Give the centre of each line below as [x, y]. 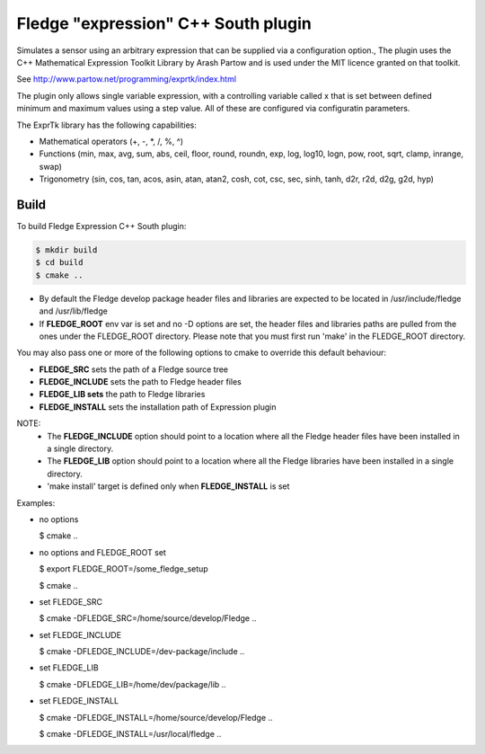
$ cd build [59, 262]
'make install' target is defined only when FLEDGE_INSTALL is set [168, 486]
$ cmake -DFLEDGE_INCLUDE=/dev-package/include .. [142, 652]
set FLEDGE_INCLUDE [80, 634]
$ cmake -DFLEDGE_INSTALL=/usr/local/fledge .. [130, 734]
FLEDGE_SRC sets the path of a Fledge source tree [134, 369]
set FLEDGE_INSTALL [79, 701]
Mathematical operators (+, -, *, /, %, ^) [111, 141]
